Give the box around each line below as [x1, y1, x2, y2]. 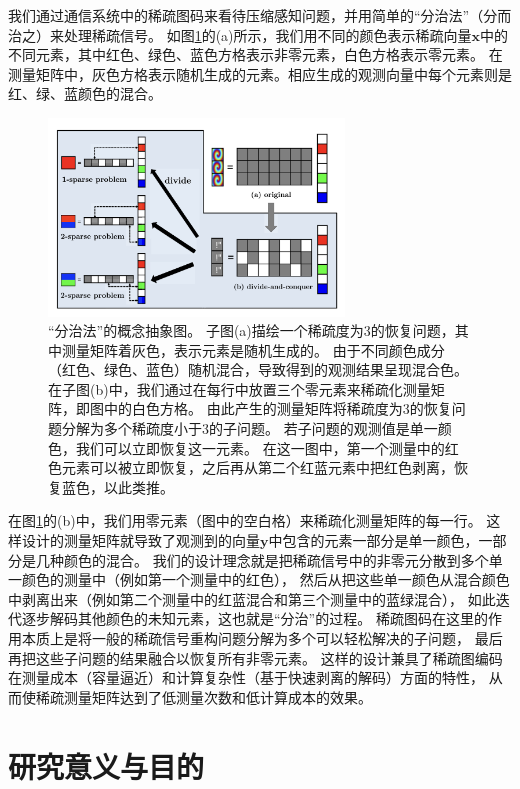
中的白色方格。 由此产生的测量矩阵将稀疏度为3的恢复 [103, 398, 452, 419]
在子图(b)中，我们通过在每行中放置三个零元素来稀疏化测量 [48, 378, 431, 399]
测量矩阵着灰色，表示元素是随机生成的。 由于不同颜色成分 [61, 339, 445, 360]
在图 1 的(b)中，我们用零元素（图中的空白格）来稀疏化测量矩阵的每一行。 [8, 510, 482, 531]
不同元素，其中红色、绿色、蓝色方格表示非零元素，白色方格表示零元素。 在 [8, 44, 503, 65]
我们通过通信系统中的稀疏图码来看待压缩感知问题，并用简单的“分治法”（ [8, 5, 484, 25]
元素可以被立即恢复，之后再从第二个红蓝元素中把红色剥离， [61, 457, 454, 478]
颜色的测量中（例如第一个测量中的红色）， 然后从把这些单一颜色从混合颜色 [21, 569, 510, 590]
